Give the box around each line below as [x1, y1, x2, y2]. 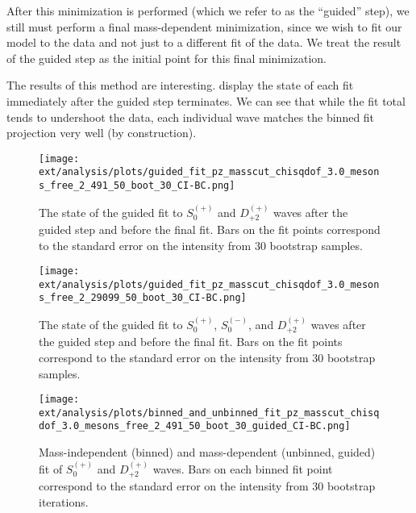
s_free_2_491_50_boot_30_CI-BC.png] [39, 180, 235, 192]
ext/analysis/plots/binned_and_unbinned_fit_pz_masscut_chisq [39, 407, 380, 419]
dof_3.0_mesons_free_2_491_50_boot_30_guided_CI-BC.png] [39, 420, 351, 432]
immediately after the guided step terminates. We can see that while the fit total [6, 92, 406, 109]
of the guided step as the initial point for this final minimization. [6, 49, 327, 66]
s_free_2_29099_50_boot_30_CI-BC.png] [39, 292, 247, 304]
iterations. [39, 493, 89, 510]
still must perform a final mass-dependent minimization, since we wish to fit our [6, 18, 402, 35]
